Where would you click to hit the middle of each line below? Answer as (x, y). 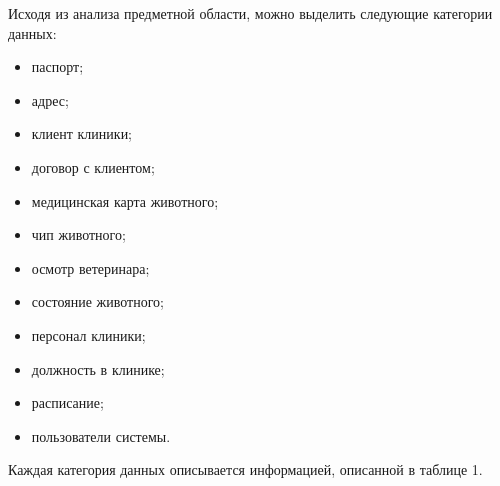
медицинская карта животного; (125, 200)
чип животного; (78, 234)
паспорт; (57, 66)
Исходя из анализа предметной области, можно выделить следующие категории (250, 13)
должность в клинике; (98, 368)
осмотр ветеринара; (90, 267)
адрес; (50, 99)
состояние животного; (97, 301)
